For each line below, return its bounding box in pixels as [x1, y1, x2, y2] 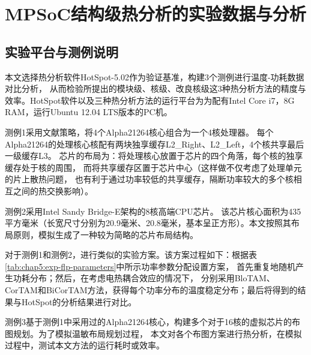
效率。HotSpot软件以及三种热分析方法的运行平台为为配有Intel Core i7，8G [5, 94, 295, 106]
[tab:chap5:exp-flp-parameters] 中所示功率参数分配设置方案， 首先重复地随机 [5, 260, 295, 272]
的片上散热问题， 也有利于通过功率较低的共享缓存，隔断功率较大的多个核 [5, 173, 294, 185]
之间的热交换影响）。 [13, 184, 93, 197]
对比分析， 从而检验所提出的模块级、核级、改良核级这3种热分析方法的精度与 [5, 82, 306, 95]
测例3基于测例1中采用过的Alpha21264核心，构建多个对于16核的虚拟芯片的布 [5, 315, 300, 328]
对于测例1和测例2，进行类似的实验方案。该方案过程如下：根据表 [5, 248, 257, 261]
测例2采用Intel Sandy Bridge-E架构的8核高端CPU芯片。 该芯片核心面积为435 [5, 204, 301, 217]
